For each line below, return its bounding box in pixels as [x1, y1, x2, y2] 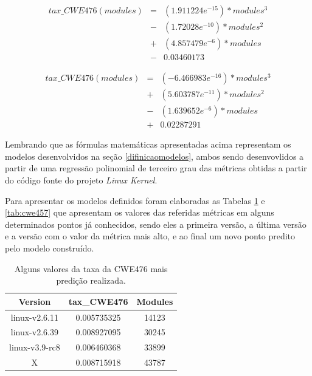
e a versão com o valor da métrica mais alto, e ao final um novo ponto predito [5, 230, 296, 242]
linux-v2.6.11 [10, 310, 58, 323]
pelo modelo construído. [5, 242, 94, 254]
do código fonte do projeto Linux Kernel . [5, 174, 158, 186]
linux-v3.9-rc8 [9, 341, 60, 354]
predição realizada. [56, 274, 126, 287]
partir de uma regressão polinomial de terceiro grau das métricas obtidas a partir [5, 162, 307, 174]
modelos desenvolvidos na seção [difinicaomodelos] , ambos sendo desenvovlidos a [5, 149, 304, 162]
